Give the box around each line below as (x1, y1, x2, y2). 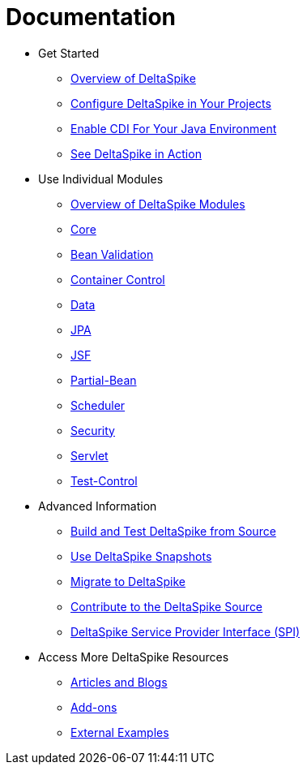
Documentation (6, 3, 177, 31)
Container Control (70, 272, 165, 286)
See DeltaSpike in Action (70, 146, 202, 161)
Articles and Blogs (70, 674, 168, 689)
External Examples (70, 725, 169, 739)
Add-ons (70, 700, 117, 714)
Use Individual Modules (38, 171, 164, 186)
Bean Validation (70, 247, 154, 261)
